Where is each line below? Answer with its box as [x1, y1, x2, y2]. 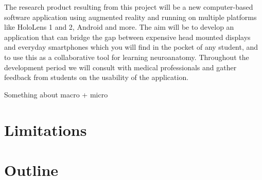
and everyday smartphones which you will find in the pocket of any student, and [4, 42, 258, 52]
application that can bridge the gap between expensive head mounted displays [4, 31, 251, 42]
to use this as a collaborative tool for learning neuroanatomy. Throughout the [4, 51, 249, 62]
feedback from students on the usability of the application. [4, 72, 189, 83]
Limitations [4, 119, 87, 140]
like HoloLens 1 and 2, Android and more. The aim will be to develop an [4, 22, 234, 32]
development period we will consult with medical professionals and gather [4, 62, 237, 72]
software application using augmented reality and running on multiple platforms [4, 11, 257, 22]
